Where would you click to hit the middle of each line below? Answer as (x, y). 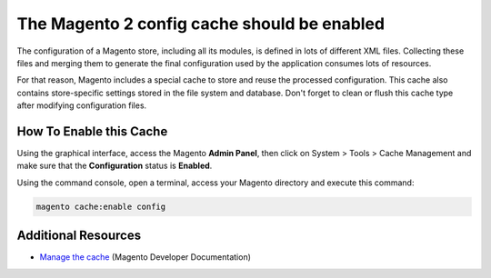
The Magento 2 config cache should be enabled (201, 24)
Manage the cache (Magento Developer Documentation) (145, 257)
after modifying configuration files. (82, 105)
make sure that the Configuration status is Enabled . (115, 166)
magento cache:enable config (101, 206)
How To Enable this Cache (92, 131)
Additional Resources (79, 236)
